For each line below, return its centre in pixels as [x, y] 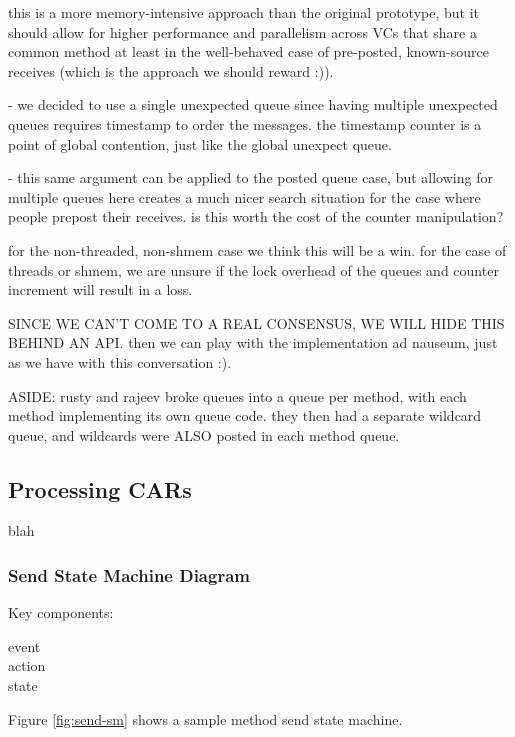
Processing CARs [100, 488]
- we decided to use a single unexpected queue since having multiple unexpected [253, 104]
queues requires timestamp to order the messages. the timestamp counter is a [245, 123]
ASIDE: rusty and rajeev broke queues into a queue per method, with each [237, 395]
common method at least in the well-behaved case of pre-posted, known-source [248, 51]
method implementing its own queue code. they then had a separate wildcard [245, 415]
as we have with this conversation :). [120, 361]
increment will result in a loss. [100, 289]
